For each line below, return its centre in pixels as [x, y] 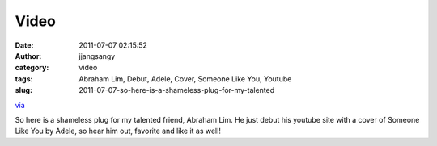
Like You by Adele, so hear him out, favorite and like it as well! [118, 131]
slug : [23, 90]
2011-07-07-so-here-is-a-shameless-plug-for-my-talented [177, 90]
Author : [28, 56]
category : [32, 68]
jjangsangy [97, 56]
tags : [24, 79]
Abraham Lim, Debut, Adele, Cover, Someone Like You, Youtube [185, 79]
